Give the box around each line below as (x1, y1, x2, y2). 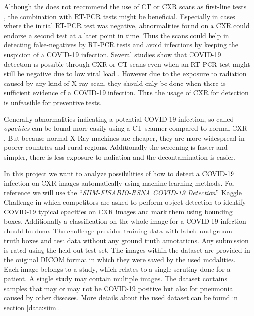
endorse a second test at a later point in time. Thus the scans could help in (4, 30, 229, 40)
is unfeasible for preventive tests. (4, 97, 102, 107)
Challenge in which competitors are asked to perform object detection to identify (4, 197, 246, 207)
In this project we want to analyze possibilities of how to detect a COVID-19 (4, 168, 234, 178)
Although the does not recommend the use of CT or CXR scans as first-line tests (4, 1, 247, 11)
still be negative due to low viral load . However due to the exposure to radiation (4, 68, 247, 79)
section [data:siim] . (4, 302, 60, 312)
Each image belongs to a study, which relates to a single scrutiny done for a (4, 264, 231, 274)
